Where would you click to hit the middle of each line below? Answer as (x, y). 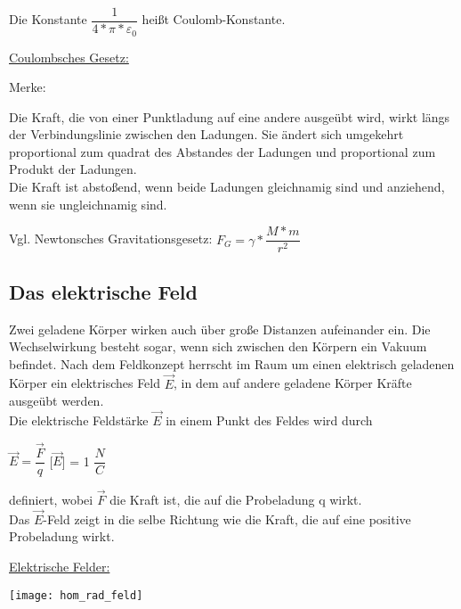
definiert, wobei (51, 500)
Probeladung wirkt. (62, 536)
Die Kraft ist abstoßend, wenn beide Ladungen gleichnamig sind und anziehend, (227, 187)
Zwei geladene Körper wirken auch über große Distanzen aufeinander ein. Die (220, 329)
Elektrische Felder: (60, 567)
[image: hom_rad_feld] (76, 595)
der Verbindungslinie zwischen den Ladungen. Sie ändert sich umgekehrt (206, 134)
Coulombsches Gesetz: (69, 57)
